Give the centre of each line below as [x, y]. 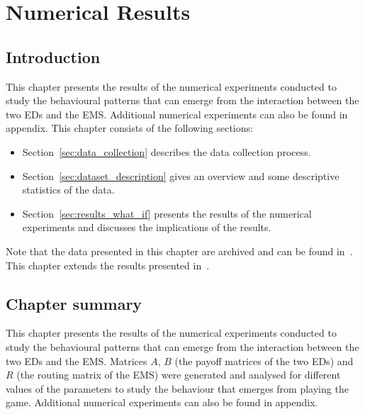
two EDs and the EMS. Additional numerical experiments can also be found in [177, 114]
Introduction [53, 56]
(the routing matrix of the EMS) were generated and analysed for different [179, 375]
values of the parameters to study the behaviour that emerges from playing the [177, 388]
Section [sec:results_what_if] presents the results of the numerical [167, 213]
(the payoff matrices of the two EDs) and [264, 360]
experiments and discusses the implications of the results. [147, 227]
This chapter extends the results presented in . [108, 265]
